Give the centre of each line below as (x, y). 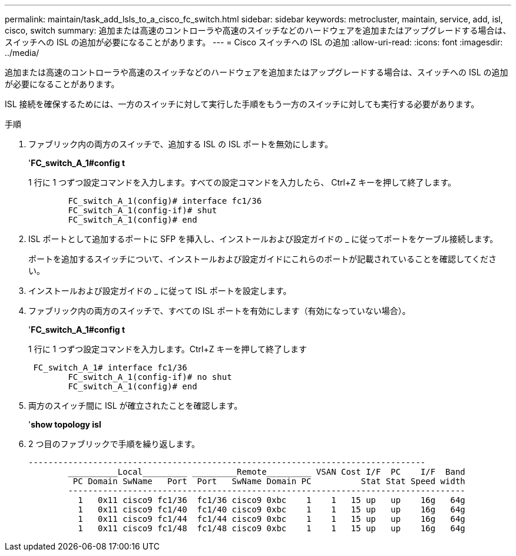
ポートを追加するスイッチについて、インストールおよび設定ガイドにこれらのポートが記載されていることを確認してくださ (263, 259)
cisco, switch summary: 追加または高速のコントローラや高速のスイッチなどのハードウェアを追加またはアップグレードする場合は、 (258, 30)
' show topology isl (65, 424)
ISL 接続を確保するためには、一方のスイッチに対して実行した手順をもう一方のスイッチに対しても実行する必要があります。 (242, 104)
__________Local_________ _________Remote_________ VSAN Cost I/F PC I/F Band (267, 472)
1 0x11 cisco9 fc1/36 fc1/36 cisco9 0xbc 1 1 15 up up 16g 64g (272, 500)
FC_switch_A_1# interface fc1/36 (110, 368)
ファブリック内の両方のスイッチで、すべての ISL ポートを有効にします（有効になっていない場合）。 (219, 311)
